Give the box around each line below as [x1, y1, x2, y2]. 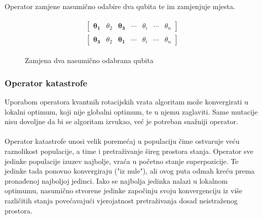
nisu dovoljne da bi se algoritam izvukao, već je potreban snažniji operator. [5, 116, 238, 127]
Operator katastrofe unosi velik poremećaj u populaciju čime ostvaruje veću [5, 136, 240, 146]
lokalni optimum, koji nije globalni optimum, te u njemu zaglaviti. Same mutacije [5, 106, 258, 117]
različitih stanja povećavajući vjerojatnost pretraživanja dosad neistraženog [5, 195, 238, 206]
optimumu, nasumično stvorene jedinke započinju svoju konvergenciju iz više [5, 185, 243, 196]
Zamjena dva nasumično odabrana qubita [25, 55, 154, 66]
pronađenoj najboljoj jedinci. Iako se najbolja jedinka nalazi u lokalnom [5, 175, 228, 186]
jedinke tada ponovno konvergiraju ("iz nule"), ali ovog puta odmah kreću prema [5, 166, 255, 176]
